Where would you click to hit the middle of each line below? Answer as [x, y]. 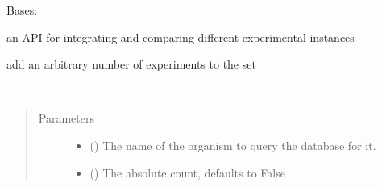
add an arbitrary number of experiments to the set [131, 64]
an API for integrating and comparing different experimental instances [181, 37]
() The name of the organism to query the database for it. [233, 145]
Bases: [22, 10]
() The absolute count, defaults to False [187, 172]
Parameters [66, 118]
